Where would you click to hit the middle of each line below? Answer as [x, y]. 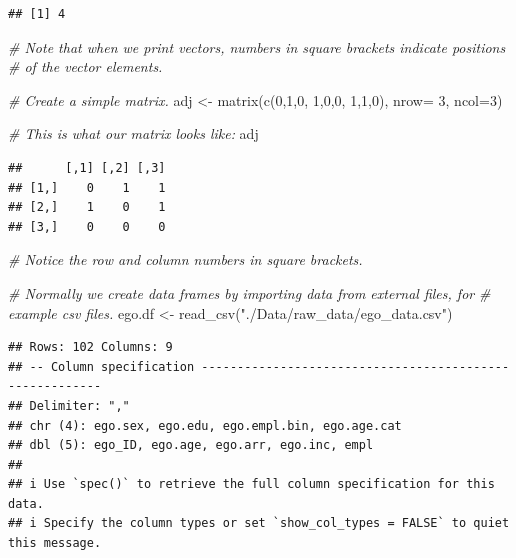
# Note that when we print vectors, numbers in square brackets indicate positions [257, 46]
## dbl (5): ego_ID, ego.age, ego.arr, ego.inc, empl [191, 445]
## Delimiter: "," [69, 405]
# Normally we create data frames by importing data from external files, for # [249, 292]
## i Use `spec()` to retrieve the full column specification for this [251, 484]
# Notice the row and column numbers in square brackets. [185, 259]
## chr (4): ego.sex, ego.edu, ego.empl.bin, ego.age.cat [205, 425]
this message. [55, 543]
